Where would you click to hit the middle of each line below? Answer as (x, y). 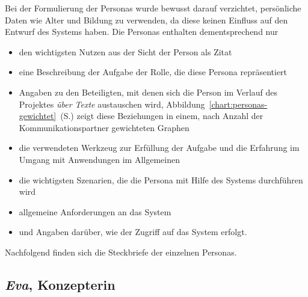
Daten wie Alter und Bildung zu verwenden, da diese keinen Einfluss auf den (146, 20)
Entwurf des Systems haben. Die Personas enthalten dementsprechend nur (142, 32)
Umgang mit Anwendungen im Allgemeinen (99, 159)
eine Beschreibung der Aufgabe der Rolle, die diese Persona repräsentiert (153, 72)
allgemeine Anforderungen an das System (95, 211)
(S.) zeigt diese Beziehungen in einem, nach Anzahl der (162, 116)
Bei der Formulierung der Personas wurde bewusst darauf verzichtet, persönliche (153, 8)
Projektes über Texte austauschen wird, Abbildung (112, 104)
